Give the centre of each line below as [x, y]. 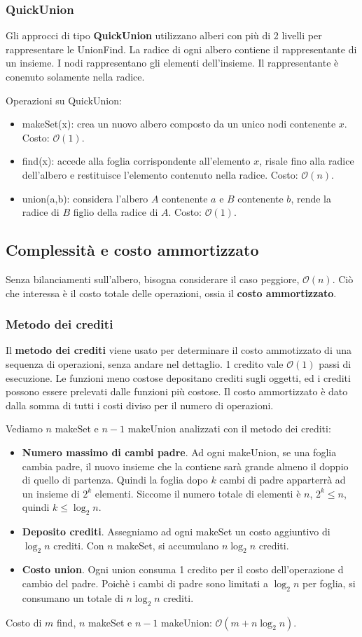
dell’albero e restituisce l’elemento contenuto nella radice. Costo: [160, 174]
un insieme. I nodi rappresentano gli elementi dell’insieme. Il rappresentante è [172, 63]
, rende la [311, 198]
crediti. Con [79, 545]
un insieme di [51, 493]
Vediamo [24, 429]
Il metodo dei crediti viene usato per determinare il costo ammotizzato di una [179, 350]
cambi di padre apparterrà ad [283, 480]
